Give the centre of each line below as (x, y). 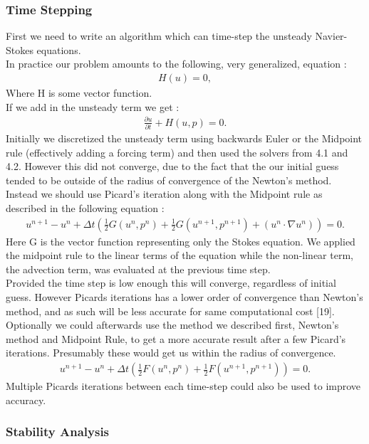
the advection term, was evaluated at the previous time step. (138, 269)
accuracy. (26, 400)
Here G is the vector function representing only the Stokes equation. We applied (181, 241)
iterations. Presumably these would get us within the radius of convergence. (171, 353)
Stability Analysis (58, 432)
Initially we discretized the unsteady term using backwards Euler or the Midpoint (184, 138)
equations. (59, 49)
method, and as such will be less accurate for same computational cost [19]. (170, 311)
